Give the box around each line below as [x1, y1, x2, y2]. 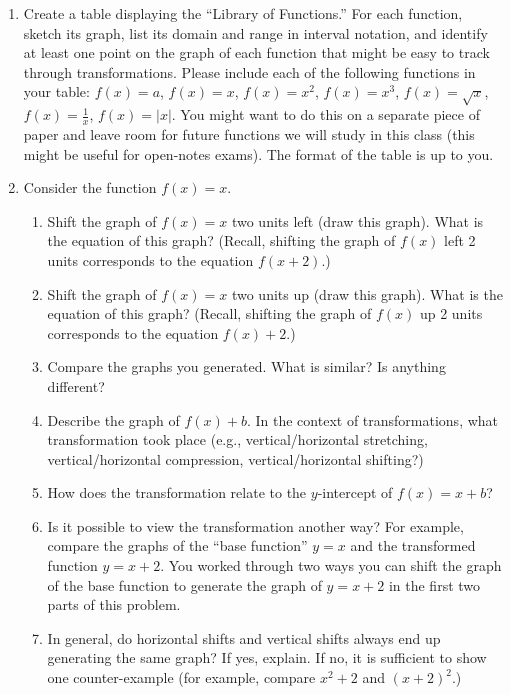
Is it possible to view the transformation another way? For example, [47, 515, 464, 536]
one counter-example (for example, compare [47, 667, 316, 688]
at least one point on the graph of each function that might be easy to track [23, 42, 490, 63]
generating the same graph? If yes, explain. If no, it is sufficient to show [47, 647, 487, 668]
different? [47, 375, 105, 396]
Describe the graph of [47, 409, 180, 430]
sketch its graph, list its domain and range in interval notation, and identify [23, 22, 488, 43]
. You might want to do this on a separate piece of [171, 104, 480, 125]
